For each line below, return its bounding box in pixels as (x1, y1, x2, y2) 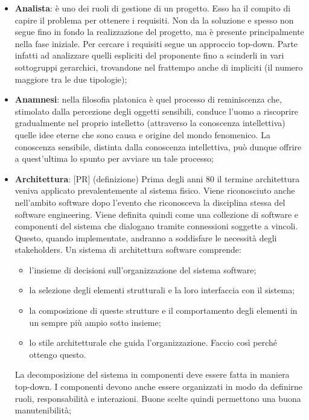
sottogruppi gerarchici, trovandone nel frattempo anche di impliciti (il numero (14, 60, 303, 73)
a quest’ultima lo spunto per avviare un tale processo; (14, 152, 214, 165)
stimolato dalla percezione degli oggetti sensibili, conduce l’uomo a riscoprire (14, 104, 298, 117)
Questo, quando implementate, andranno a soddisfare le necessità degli (14, 231, 277, 244)
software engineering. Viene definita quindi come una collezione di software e (14, 208, 299, 220)
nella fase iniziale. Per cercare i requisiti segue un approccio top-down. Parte (14, 37, 298, 49)
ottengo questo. (29, 348, 86, 360)
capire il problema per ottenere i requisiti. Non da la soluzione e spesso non (14, 13, 294, 26)
